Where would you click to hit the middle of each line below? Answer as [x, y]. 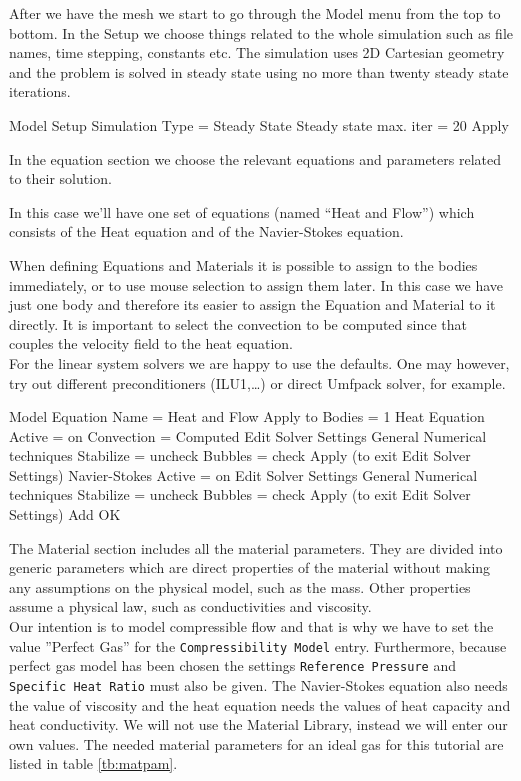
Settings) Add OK [65, 514]
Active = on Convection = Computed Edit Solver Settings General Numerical [248, 435]
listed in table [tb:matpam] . [93, 763]
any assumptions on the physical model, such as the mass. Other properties [240, 586]
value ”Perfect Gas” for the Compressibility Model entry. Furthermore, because [258, 645]
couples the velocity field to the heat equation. [151, 343]
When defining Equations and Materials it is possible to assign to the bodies [243, 264]
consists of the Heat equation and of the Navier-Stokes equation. [206, 231]
